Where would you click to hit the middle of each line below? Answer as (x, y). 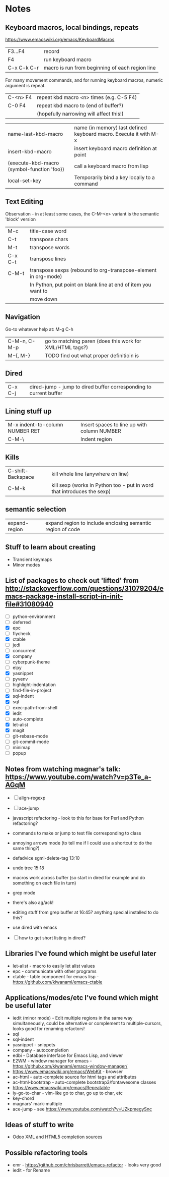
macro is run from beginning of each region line (100, 68)
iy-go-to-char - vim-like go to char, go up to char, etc (68, 1093)
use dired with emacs (35, 927)
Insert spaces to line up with (114, 425)
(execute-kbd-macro (33, 163)
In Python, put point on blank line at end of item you (91, 285)
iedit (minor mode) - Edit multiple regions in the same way (72, 1018)
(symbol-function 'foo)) (36, 169)
